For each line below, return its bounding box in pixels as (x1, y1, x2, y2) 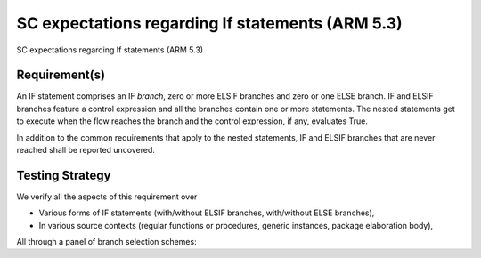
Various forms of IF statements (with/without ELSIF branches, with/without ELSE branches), (38, 207, 375, 218)
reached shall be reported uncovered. (16, 145, 156, 156)
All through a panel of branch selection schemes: (16, 237, 197, 247)
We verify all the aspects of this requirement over (16, 191, 198, 202)
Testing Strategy (16, 167, 111, 182)
